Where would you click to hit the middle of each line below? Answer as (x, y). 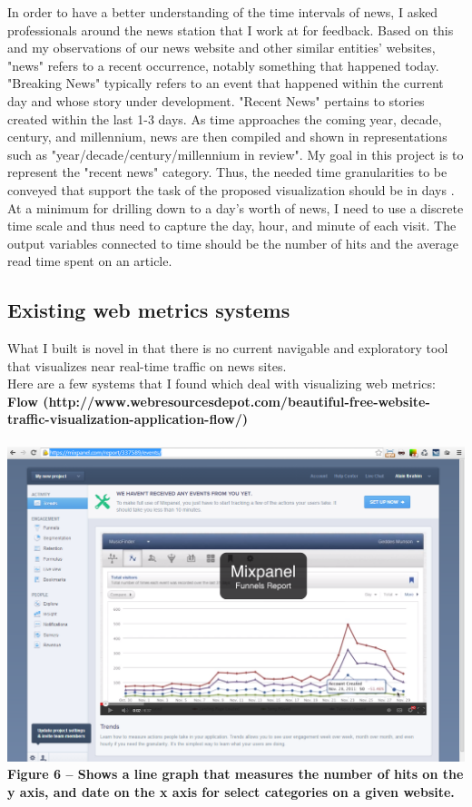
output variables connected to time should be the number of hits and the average (233, 243)
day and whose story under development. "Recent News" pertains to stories (216, 100)
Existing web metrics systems (149, 310)
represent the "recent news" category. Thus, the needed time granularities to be (227, 172)
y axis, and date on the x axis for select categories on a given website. (231, 791)
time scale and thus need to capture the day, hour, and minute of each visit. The (232, 226)
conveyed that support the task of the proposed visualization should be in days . (231, 189)
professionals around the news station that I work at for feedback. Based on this (231, 30)
